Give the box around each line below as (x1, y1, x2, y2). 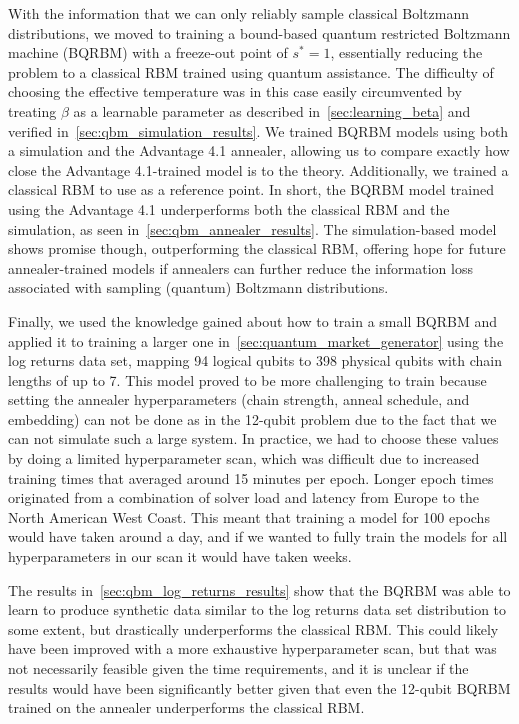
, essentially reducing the (330, 42, 483, 63)
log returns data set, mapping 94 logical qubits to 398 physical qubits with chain (8, 350, 502, 371)
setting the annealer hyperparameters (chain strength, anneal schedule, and (8, 389, 470, 410)
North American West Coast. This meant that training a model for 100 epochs (8, 506, 490, 527)
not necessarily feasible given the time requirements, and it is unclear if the (8, 658, 469, 678)
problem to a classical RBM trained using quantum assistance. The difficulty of (8, 61, 494, 82)
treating (8, 100, 57, 121)
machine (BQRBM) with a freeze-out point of (8, 42, 288, 63)
